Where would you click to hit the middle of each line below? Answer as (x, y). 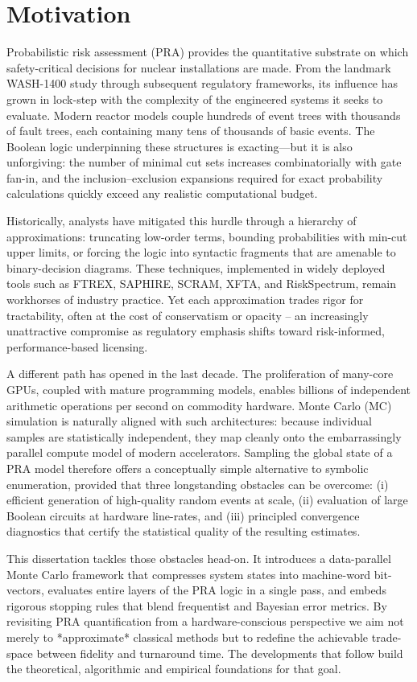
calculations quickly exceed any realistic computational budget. (162, 193)
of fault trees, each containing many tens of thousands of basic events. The (191, 131)
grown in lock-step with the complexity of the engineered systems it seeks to (195, 99)
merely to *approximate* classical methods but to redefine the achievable (188, 637)
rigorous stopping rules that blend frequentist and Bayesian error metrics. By (197, 605)
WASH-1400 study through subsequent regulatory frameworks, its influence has (202, 83)
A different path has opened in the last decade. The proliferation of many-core (200, 374)
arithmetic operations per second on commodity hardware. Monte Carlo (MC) (199, 405)
